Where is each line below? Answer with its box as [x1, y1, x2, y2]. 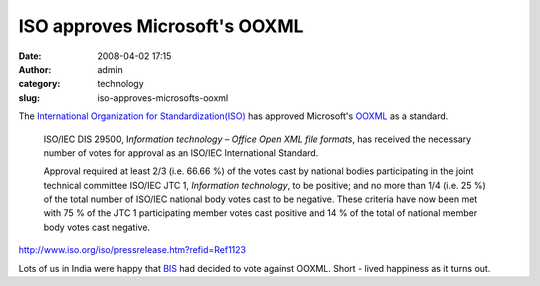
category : [18, 78, 61, 90]
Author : [18, 63, 52, 75]
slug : [18, 91, 40, 104]
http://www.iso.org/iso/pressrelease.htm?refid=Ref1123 [18, 244, 247, 256]
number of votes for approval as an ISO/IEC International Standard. [43, 146, 319, 159]
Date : [18, 50, 42, 62]
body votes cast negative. [43, 221, 150, 233]
